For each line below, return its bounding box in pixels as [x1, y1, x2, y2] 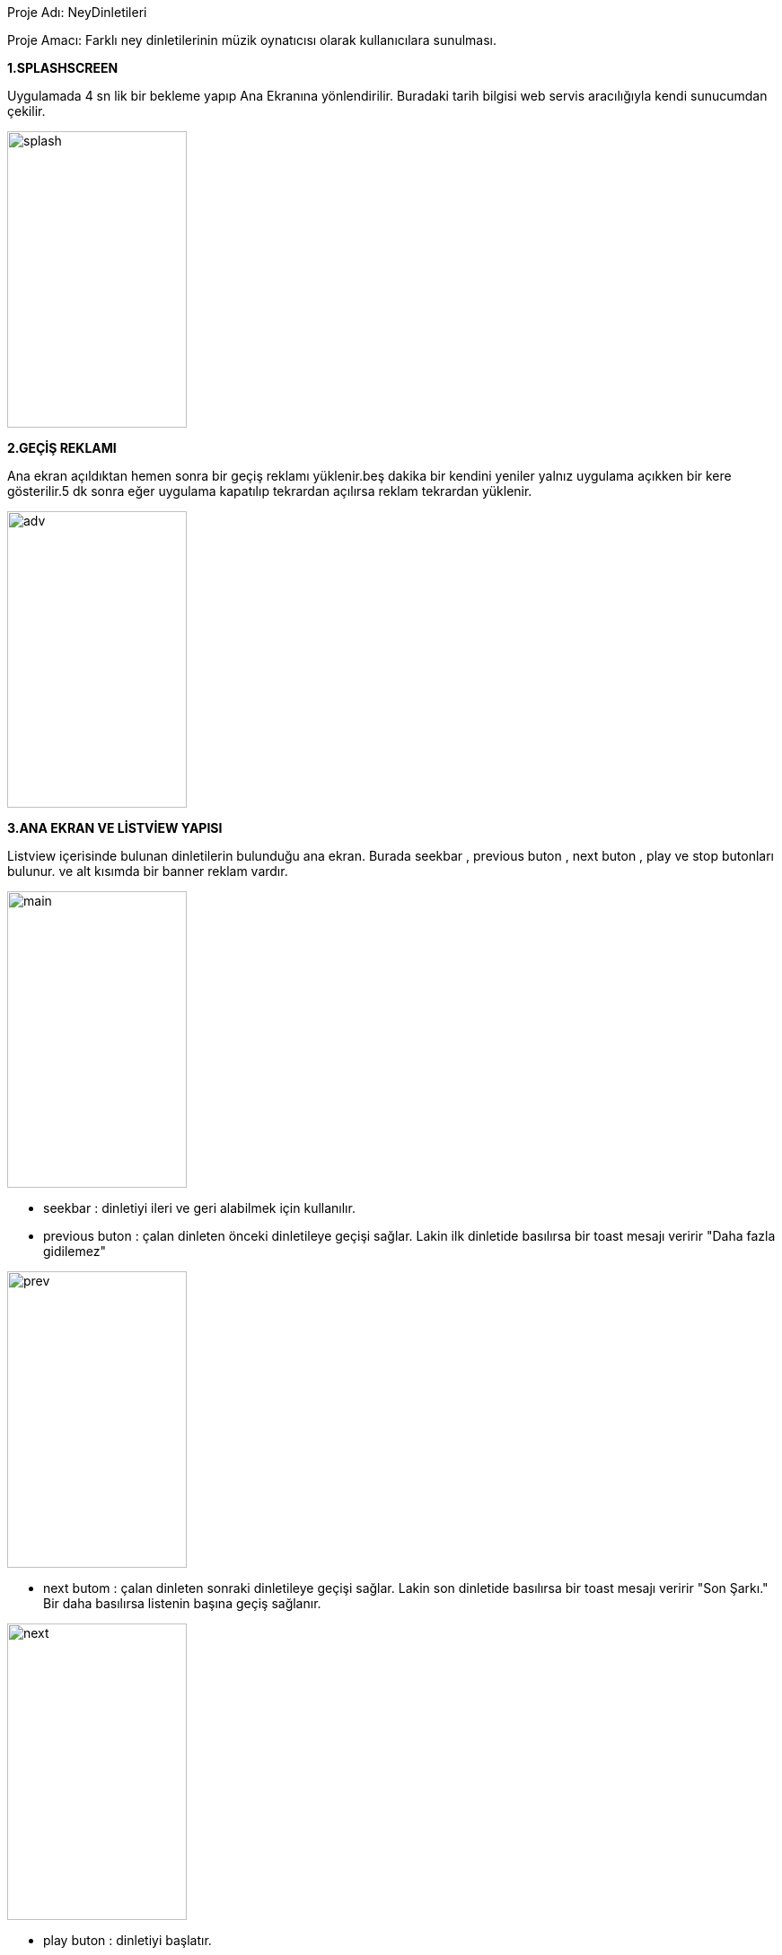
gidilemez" [43, 1243, 106, 1259]
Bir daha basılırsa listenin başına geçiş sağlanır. [43, 1596, 321, 1611]
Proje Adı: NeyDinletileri [7, 4, 147, 20]
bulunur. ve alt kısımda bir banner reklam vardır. [7, 863, 288, 879]
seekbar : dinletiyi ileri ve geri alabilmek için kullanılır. [43, 1200, 356, 1216]
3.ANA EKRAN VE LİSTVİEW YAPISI [7, 820, 223, 836]
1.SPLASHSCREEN [7, 60, 119, 75]
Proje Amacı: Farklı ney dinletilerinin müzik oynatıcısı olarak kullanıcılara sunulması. [7, 32, 497, 48]
